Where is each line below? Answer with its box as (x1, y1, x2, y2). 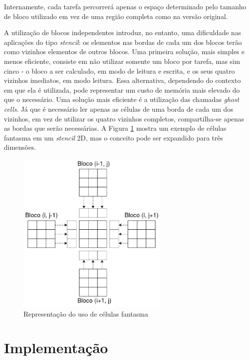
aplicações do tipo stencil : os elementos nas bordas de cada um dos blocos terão (4, 37, 242, 47)
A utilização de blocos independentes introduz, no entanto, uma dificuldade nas (4, 27, 241, 38)
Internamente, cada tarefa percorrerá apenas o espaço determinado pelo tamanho (4, 1, 247, 11)
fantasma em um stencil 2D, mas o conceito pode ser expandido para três (4, 132, 223, 142)
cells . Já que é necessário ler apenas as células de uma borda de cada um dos (4, 103, 233, 114)
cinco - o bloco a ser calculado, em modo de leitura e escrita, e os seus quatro (4, 65, 235, 76)
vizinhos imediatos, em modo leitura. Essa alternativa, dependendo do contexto (4, 75, 241, 85)
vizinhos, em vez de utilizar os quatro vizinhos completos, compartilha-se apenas (4, 113, 244, 123)
